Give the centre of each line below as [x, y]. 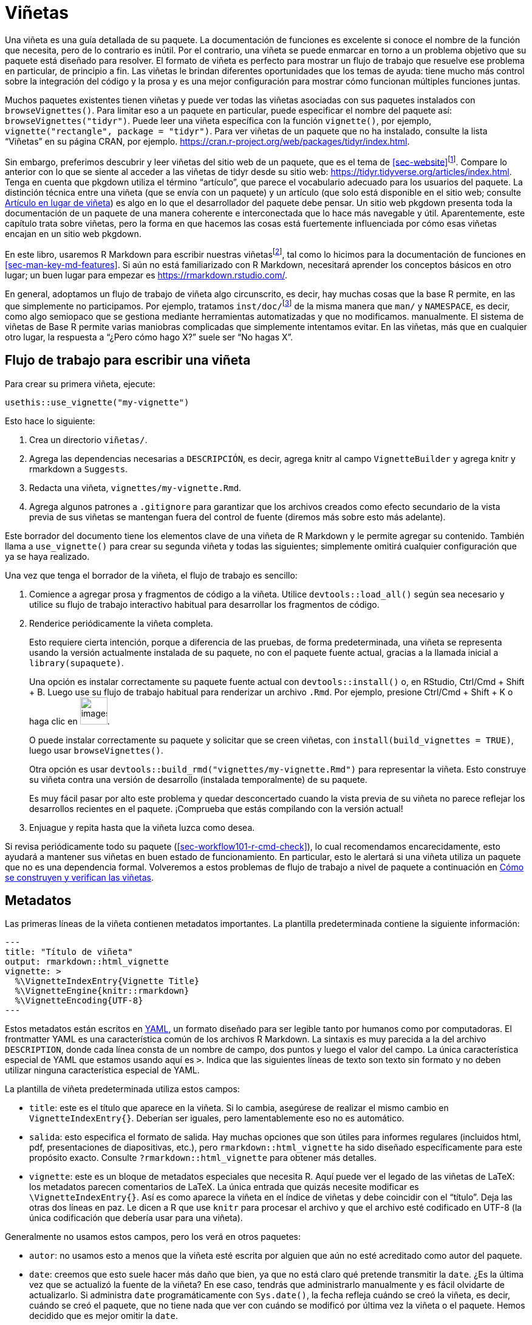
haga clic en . [70, 721]
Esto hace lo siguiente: [50, 421]
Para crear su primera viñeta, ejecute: [80, 384]
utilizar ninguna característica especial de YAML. [102, 1070]
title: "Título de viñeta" [69, 952]
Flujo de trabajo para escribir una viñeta [128, 360]
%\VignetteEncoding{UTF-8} [79, 1001]
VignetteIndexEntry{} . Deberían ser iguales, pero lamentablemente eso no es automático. [217, 1118]
